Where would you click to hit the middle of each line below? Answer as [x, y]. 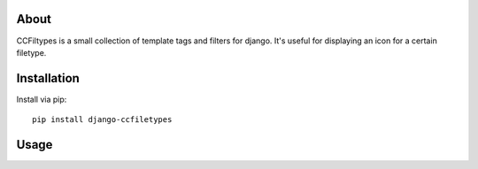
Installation [48, 78]
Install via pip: [42, 99]
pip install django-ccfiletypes [102, 120]
